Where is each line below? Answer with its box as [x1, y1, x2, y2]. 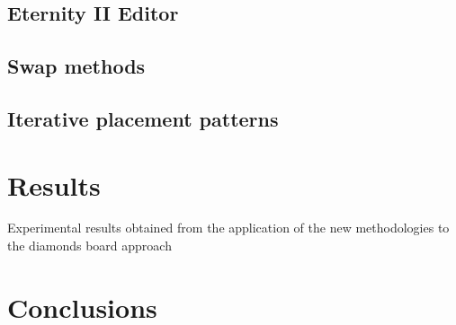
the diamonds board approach [7, 236, 172, 255]
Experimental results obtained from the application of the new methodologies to [7, 218, 450, 237]
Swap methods [7, 52, 146, 80]
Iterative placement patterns [7, 104, 279, 132]
